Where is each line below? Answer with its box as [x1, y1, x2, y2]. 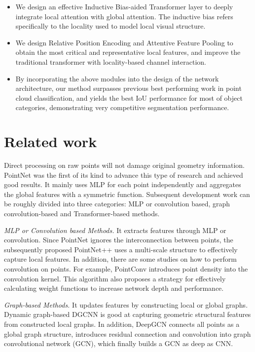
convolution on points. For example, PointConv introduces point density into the [4, 264, 248, 274]
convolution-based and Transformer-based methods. [4, 208, 160, 219]
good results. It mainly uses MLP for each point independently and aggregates [4, 179, 241, 190]
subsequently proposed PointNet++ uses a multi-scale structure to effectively [4, 244, 238, 254]
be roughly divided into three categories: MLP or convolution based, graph [4, 198, 230, 209]
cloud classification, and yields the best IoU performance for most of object [15, 92, 243, 103]
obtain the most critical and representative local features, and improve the [15, 47, 241, 57]
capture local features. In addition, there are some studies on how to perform [4, 254, 237, 264]
